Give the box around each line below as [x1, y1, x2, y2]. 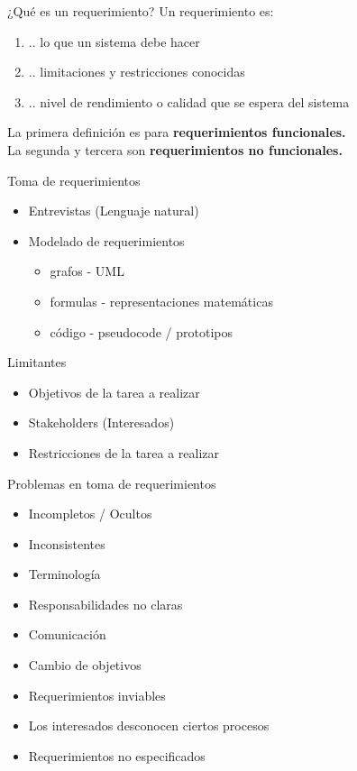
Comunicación [28, 625, 106, 644]
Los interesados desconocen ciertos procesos [28, 716, 270, 735]
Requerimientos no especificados [28, 746, 206, 765]
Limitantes [7, 353, 67, 372]
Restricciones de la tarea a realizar [28, 443, 220, 462]
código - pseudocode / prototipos [50, 322, 233, 341]
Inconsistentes [28, 534, 105, 553]
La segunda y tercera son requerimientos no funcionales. [7, 140, 343, 159]
